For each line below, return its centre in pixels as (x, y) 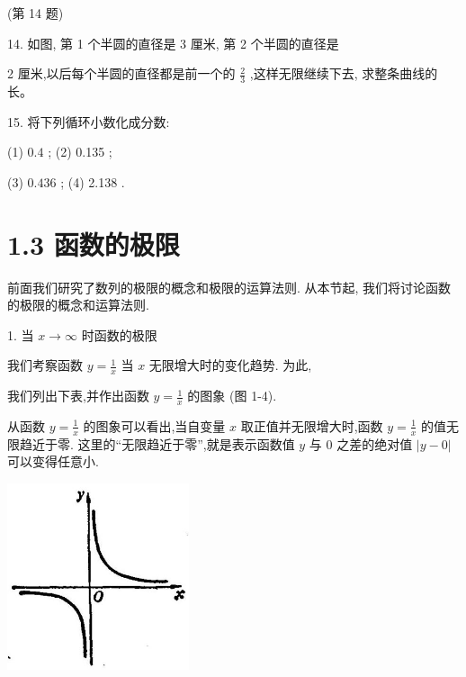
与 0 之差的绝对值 (361, 443)
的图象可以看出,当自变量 (154, 425)
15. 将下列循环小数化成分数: (89, 121)
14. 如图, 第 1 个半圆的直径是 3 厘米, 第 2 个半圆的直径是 (173, 43)
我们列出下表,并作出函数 (78, 396)
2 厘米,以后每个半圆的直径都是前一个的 (121, 73)
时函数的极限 (119, 334)
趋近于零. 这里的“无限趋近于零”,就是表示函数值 (157, 443)
